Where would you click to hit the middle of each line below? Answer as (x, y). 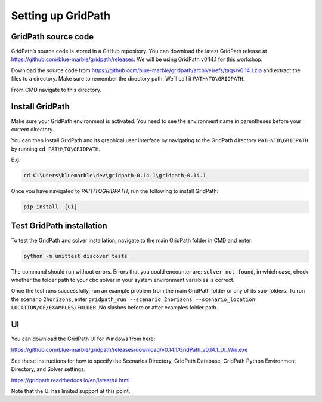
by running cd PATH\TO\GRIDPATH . (56, 149)
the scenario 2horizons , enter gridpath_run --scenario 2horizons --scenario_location (133, 299)
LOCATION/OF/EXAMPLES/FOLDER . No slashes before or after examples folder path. (114, 308)
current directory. (32, 129)
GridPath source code (52, 37)
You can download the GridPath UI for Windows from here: (83, 339)
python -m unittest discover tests (75, 256)
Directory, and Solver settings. (48, 369)
